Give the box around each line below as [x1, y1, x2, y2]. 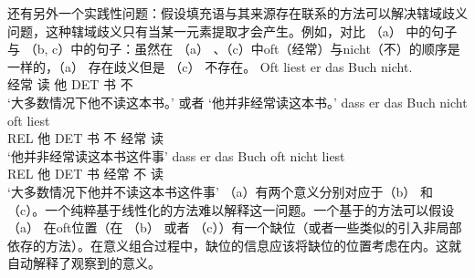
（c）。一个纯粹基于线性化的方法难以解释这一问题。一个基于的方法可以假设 [7, 200, 455, 219]
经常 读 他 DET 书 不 [7, 75, 133, 94]
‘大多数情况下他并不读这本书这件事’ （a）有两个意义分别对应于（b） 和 [7, 181, 433, 201]
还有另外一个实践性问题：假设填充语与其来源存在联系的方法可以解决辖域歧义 [7, 4, 468, 22]
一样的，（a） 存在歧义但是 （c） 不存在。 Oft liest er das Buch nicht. [7, 57, 413, 76]
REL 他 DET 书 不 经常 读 [7, 129, 164, 148]
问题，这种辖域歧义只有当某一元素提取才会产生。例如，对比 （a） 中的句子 [7, 21, 458, 40]
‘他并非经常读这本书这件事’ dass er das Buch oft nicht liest [7, 146, 345, 165]
